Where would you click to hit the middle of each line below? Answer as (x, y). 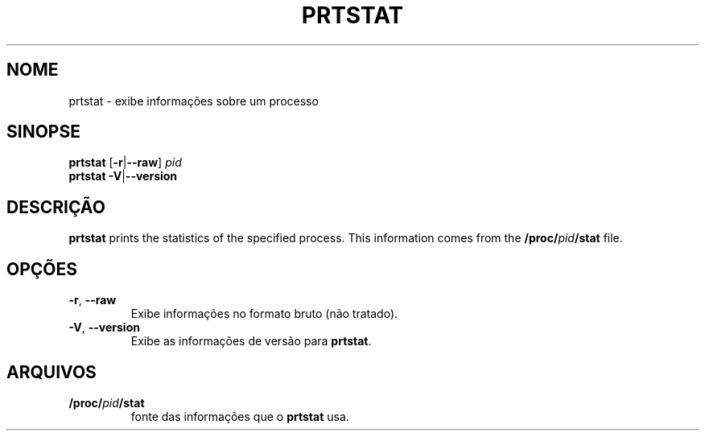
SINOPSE (43, 132)
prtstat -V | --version (123, 176)
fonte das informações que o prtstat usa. (240, 416)
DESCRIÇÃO (56, 207)
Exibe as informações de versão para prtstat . (251, 341)
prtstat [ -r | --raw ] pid (125, 163)
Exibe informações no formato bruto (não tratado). (264, 314)
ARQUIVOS (52, 372)
